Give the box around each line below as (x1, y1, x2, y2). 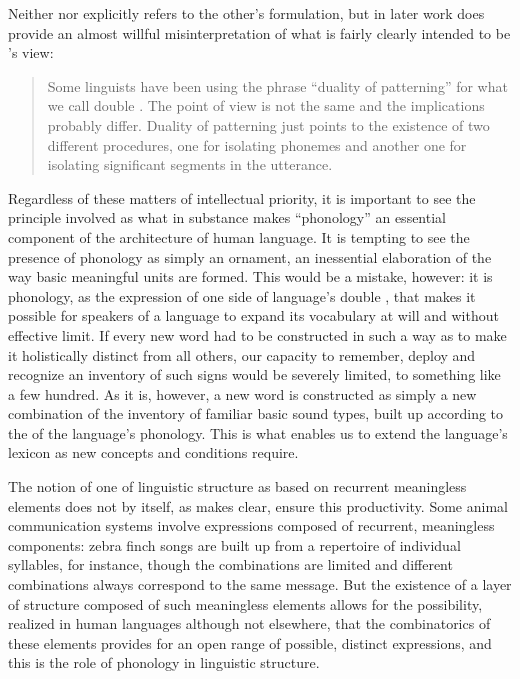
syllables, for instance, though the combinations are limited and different (8, 554, 453, 575)
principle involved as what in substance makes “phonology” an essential (8, 207, 446, 228)
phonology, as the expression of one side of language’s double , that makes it (8, 285, 476, 306)
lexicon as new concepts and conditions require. (8, 442, 299, 463)
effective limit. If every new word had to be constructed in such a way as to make (8, 324, 507, 345)
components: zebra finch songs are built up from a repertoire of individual (8, 534, 461, 555)
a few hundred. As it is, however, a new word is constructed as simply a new (8, 383, 477, 404)
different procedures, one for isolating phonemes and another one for (47, 134, 467, 155)
